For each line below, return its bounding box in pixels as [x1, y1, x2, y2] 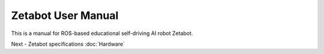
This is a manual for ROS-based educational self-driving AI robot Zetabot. [11, 30, 193, 37]
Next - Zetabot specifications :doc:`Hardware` [11, 40, 125, 47]
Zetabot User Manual [11, 9, 119, 22]
